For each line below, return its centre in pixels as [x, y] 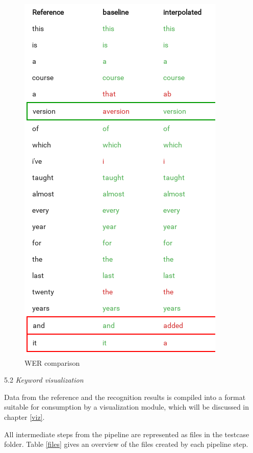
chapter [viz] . [24, 417]
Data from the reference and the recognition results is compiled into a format [125, 397]
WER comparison [52, 362]
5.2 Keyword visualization [44, 380]
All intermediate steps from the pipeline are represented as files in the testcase [127, 434]
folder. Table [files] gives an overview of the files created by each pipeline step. [126, 444]
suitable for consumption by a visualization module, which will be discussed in [127, 407]
